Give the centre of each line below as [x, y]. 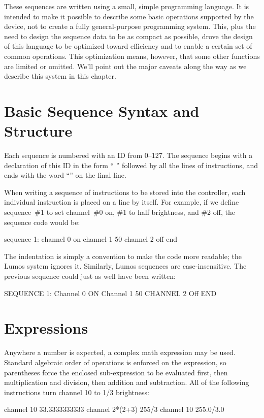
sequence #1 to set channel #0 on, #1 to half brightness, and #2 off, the [120, 212]
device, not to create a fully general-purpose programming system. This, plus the [130, 26]
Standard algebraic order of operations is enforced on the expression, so [115, 362]
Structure [38, 131]
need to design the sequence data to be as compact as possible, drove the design [128, 36]
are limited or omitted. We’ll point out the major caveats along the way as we [125, 66]
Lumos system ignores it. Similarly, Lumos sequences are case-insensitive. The [125, 266]
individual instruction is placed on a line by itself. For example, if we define [122, 202]
